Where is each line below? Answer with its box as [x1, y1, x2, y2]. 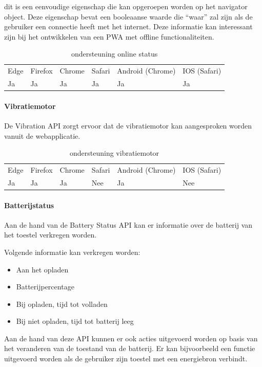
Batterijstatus [4, 199, 54, 210]
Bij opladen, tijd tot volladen [16, 298, 108, 309]
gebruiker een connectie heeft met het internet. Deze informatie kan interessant [4, 21, 253, 32]
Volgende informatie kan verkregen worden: [4, 246, 140, 257]
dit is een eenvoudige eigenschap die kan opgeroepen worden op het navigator [4, 1, 248, 11]
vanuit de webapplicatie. [4, 130, 80, 141]
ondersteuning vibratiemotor [70, 148, 159, 158]
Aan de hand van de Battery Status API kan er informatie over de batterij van [4, 219, 253, 230]
